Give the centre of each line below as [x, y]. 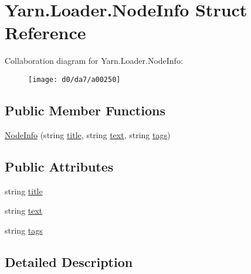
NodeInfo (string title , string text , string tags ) [88, 134]
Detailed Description [69, 261]
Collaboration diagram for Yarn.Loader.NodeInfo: [94, 61]
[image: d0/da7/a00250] [74, 79]
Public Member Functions [85, 110]
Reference [45, 32]
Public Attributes [59, 166]
